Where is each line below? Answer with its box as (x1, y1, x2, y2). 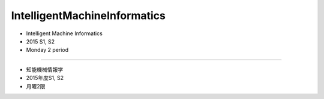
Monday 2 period (26, 47, 69, 54)
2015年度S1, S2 (26, 75, 64, 82)
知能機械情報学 (26, 66, 63, 73)
